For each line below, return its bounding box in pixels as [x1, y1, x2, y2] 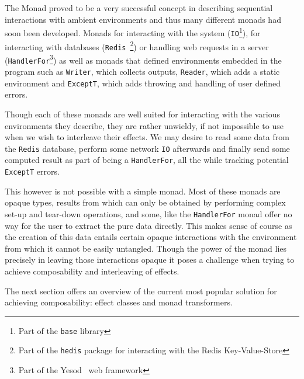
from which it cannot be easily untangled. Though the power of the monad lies [5, 242, 287, 254]
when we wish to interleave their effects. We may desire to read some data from [5, 131, 289, 143]
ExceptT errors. [5, 165, 60, 178]
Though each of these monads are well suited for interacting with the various [5, 108, 281, 120]
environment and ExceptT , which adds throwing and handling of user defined [5, 77, 281, 89]
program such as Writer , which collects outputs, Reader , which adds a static [5, 65, 280, 78]
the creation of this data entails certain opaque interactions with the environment [5, 231, 297, 243]
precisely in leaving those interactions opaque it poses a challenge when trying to [5, 253, 295, 266]
